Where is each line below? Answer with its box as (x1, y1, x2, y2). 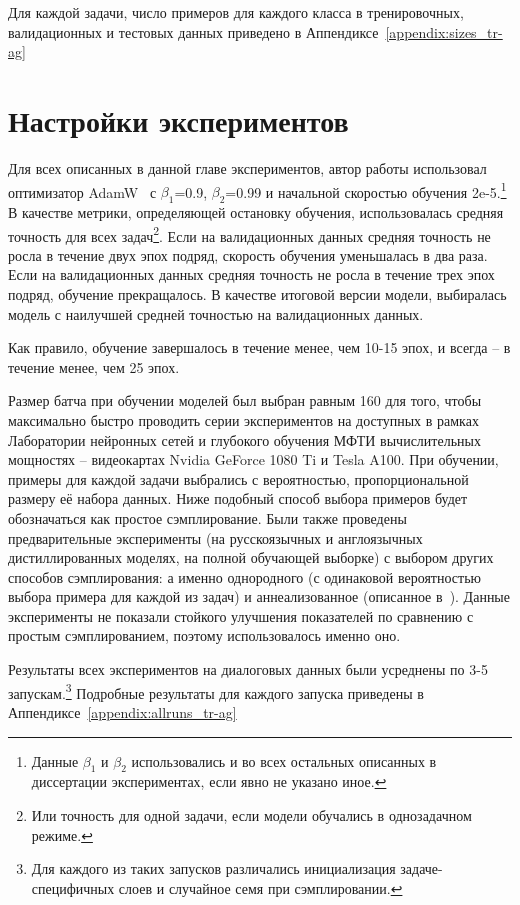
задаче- (400, 858, 443, 879)
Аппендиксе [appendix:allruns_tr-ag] (8, 701, 237, 722)
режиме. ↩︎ (31, 824, 93, 845)
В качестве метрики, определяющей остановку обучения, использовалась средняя (8, 201, 504, 222)
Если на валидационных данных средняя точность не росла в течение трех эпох (8, 264, 495, 285)
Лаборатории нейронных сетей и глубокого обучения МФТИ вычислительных (8, 429, 481, 450)
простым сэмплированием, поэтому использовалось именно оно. (8, 625, 401, 646)
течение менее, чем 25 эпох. (8, 356, 180, 377)
